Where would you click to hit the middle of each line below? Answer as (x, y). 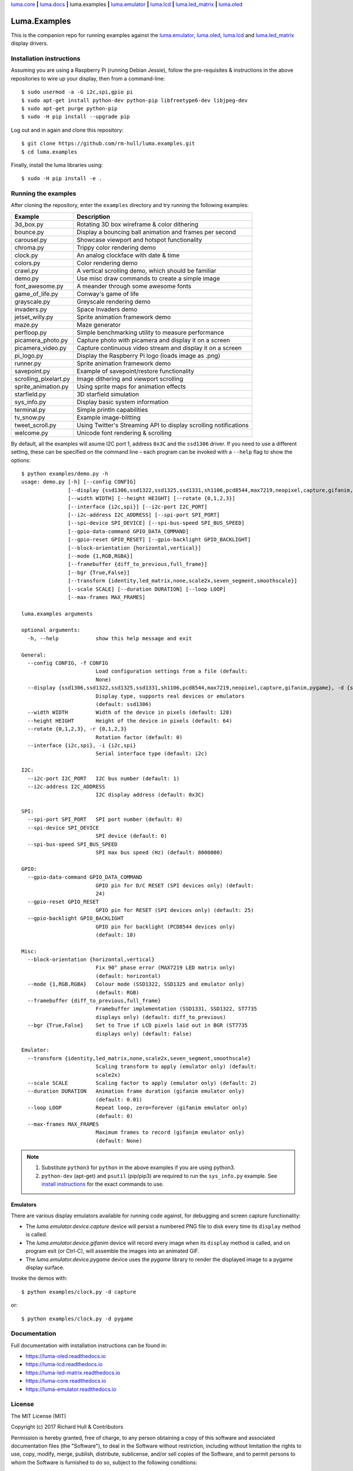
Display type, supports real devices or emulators (170, 696)
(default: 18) (116, 935)
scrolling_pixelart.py (42, 378)
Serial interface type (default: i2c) (151, 754)
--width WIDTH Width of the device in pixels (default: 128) (130, 713)
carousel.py (31, 239)
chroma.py (29, 247)
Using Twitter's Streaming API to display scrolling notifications (163, 425)
